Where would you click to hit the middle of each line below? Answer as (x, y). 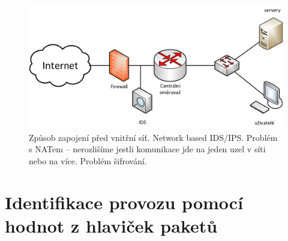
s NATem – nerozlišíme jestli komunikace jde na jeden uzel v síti (147, 149)
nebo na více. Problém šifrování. (88, 160)
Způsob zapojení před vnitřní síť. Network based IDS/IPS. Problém (153, 137)
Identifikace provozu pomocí (124, 202)
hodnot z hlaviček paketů (111, 225)
